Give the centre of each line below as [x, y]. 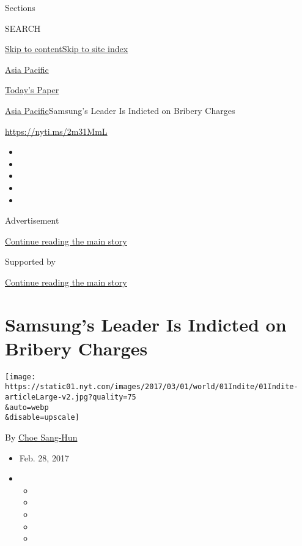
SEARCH [23, 28]
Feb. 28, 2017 [44, 457]
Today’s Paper [32, 90]
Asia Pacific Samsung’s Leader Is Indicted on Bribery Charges [120, 110]
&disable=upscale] [42, 418]
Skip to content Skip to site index [67, 49]
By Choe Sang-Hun [41, 437]
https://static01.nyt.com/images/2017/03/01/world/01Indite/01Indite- [152, 387]
